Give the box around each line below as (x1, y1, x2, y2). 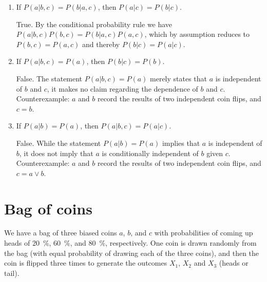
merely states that (150, 73, 207, 83)
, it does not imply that (19, 147, 93, 158)
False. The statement (16, 73, 83, 83)
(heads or (219, 257, 249, 268)
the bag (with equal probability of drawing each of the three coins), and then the (4, 247, 259, 258)
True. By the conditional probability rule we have (16, 18, 173, 29)
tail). (4, 267, 20, 278)
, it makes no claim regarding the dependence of (47, 83, 198, 94)
